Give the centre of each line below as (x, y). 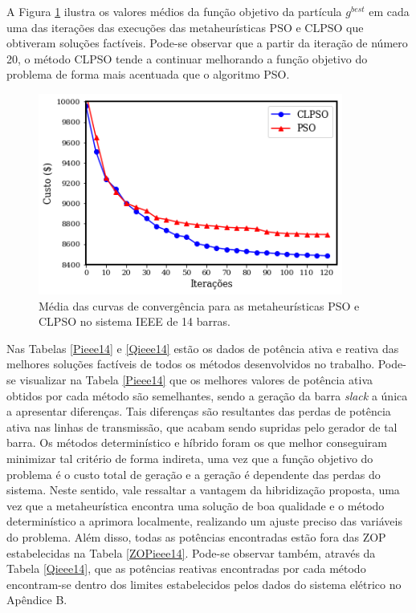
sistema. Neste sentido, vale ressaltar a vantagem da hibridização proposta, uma (203, 490)
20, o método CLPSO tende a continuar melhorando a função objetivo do (187, 58)
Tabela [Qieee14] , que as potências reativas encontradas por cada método (186, 568)
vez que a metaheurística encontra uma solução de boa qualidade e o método (196, 505)
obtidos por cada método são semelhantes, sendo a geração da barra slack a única (207, 395)
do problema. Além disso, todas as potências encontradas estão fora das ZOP (196, 536)
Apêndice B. (37, 600)
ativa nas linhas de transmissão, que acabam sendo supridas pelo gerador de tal (202, 426)
